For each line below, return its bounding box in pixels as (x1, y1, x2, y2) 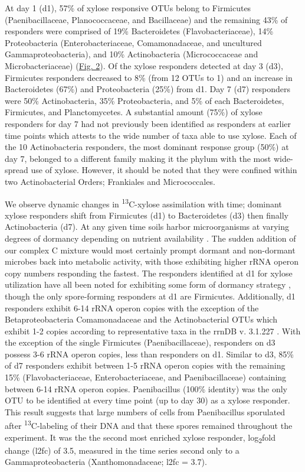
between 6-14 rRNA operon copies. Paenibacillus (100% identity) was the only (5, 382, 288, 395)
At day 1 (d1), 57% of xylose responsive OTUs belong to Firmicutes (5, 2, 251, 14)
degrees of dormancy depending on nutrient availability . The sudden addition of (5, 232, 296, 244)
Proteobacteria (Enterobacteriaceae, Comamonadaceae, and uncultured (5, 36, 262, 48)
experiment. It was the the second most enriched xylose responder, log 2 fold (5, 431, 276, 445)
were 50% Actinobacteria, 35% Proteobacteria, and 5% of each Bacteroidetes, (5, 94, 284, 106)
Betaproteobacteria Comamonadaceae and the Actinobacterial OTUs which (5, 313, 277, 325)
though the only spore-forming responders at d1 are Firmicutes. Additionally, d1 (5, 289, 296, 302)
